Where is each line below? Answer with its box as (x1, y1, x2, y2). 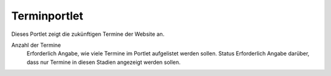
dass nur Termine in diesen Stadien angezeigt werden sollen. (26, 58, 181, 66)
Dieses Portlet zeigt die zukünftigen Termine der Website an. (11, 30, 165, 38)
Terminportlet (11, 9, 83, 22)
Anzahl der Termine (11, 41, 61, 49)
